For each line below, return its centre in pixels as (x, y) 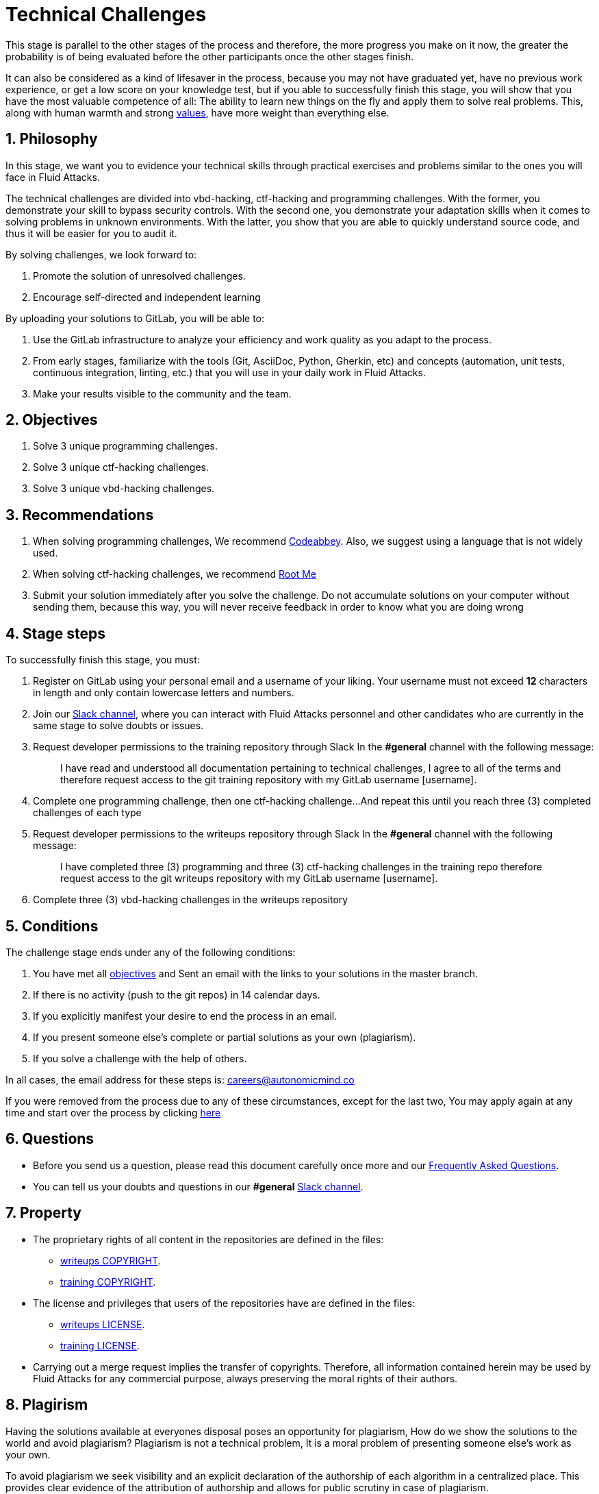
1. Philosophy (52, 139)
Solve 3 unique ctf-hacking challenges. (121, 467)
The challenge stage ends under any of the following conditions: (151, 952)
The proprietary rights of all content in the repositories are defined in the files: (208, 1239)
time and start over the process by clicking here (113, 1112)
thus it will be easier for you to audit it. (91, 233)
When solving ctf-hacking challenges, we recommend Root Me (175, 574)
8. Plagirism (47, 1405)
